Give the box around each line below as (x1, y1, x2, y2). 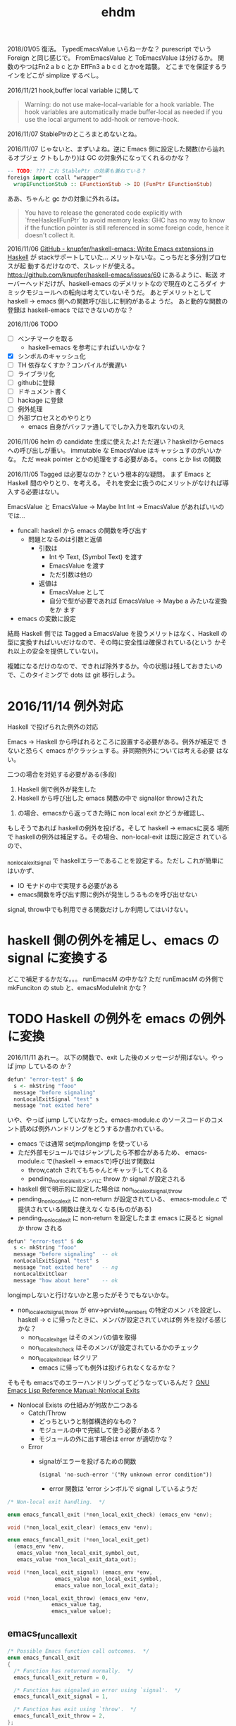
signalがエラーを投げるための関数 (38, 1457, 137, 1465)
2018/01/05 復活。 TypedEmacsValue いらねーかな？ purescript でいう (7, 45, 212, 54)
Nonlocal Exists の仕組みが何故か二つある (17, 1401, 139, 1409)
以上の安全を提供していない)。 (13, 647, 102, 656)
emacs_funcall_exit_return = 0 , (13, 1674, 109, 1681)
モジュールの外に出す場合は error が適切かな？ (38, 1434, 174, 1443)
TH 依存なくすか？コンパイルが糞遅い (17, 361, 128, 369)
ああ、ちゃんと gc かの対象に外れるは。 (7, 194, 123, 203)
